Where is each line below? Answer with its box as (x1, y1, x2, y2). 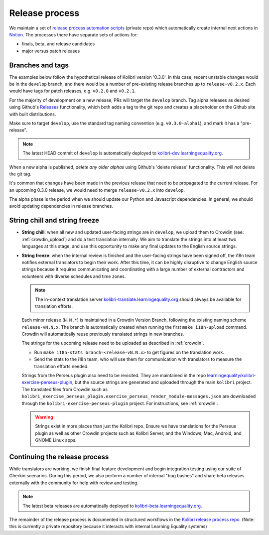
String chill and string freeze (9, 216, 100, 225)
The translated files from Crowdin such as (21, 386, 108, 392)
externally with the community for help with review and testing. (9, 480, 139, 486)
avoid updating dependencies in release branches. (9, 203, 113, 209)
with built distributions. (9, 111, 56, 117)
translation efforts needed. (34, 363, 89, 369)
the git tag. (9, 171, 32, 177)
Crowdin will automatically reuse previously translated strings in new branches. (21, 331, 184, 337)
